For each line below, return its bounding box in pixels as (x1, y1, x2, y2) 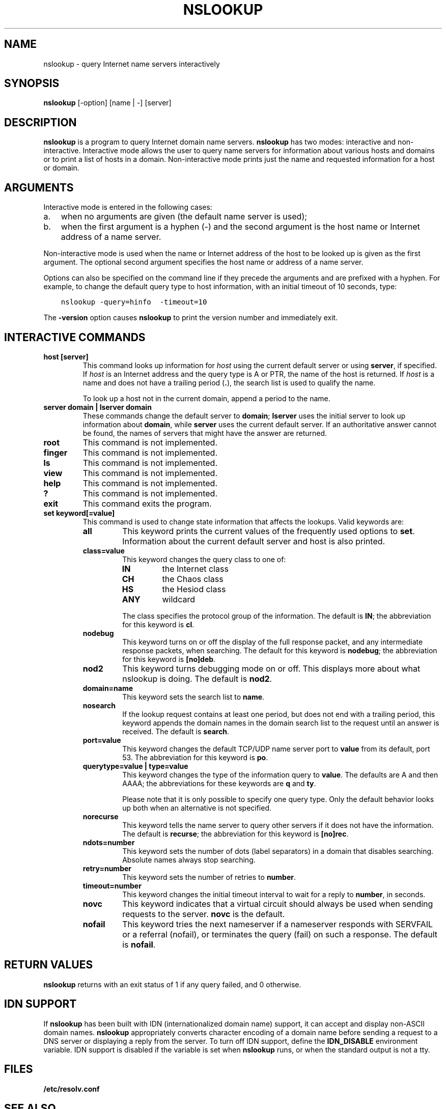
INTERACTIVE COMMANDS (4, 330, 146, 344)
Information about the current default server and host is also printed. (122, 536, 385, 546)
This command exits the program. (82, 498, 212, 509)
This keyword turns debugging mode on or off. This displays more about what (122, 663, 421, 674)
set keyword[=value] (43, 508, 115, 517)
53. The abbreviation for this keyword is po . (122, 753, 268, 762)
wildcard (162, 594, 195, 604)
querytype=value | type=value (82, 761, 188, 770)
